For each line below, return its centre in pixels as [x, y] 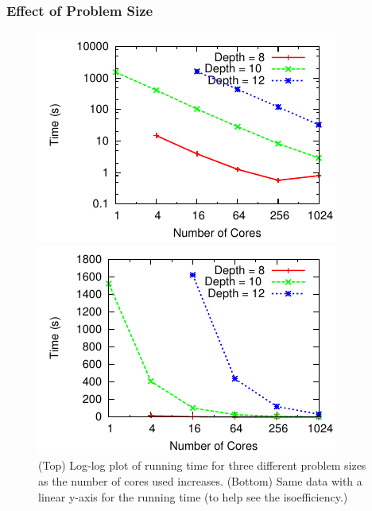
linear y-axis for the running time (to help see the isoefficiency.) [193, 496]
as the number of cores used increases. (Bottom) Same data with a [200, 481]
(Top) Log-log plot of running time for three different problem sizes [202, 465]
